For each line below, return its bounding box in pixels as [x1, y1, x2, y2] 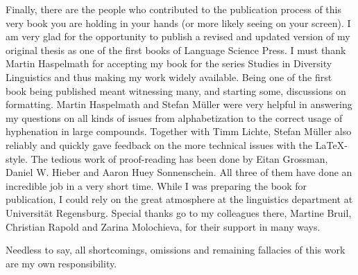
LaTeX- [315, 137, 348, 152]
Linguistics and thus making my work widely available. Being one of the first [6, 69, 332, 84]
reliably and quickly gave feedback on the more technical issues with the [6, 137, 313, 152]
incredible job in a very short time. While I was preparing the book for [6, 178, 307, 193]
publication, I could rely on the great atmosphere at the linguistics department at [6, 192, 353, 206]
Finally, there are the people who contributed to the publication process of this [6, 2, 342, 16]
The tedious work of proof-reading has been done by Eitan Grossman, [31, 151, 328, 166]
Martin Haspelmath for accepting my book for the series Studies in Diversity [6, 56, 332, 71]
